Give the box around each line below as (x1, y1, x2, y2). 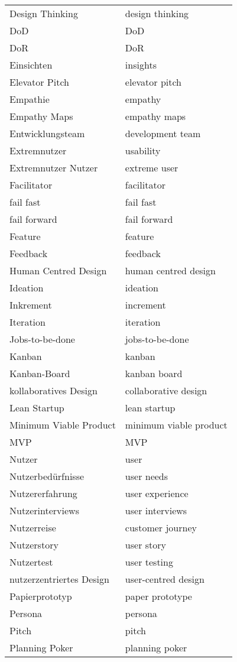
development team (125, 126, 201, 140)
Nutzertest (9, 555, 53, 569)
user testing (125, 555, 173, 569)
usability (125, 144, 161, 157)
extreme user (125, 161, 178, 174)
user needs (125, 469, 168, 483)
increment (125, 298, 166, 311)
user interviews (125, 504, 187, 517)
